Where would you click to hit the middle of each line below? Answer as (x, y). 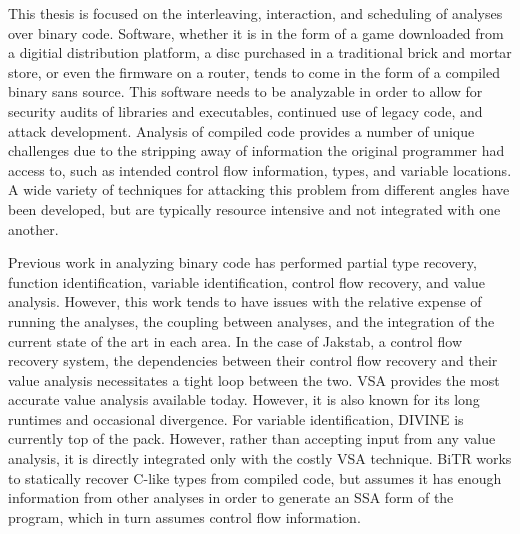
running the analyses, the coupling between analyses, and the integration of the (251, 320)
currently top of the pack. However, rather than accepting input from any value (252, 438)
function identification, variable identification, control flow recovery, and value (246, 281)
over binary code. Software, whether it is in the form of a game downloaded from (256, 32)
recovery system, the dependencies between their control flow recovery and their (253, 360)
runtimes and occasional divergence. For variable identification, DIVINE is (236, 418)
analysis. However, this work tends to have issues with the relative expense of (245, 301)
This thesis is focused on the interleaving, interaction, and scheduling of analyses (255, 13)
